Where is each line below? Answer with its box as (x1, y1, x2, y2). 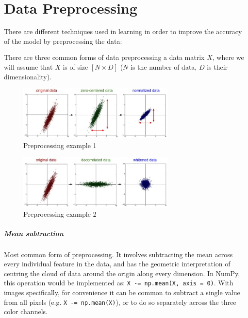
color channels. (4, 306, 48, 317)
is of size (63, 61, 88, 72)
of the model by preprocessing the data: (4, 36, 122, 46)
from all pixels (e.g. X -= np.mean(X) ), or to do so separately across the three (4, 297, 236, 307)
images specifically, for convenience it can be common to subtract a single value (4, 287, 240, 297)
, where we (212, 52, 244, 62)
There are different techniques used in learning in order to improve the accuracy (4, 26, 242, 37)
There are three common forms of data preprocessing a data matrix (4, 52, 205, 62)
